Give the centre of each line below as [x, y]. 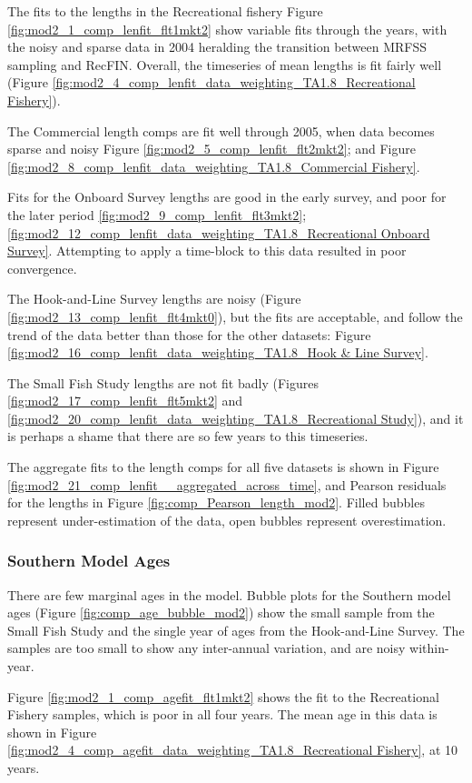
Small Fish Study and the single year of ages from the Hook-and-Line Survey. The [236, 630]
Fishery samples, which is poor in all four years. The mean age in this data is [222, 714]
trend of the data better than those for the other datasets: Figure [189, 334]
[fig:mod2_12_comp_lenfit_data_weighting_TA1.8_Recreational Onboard [219, 232]
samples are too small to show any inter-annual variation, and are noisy [206, 648]
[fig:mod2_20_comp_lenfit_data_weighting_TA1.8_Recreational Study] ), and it [236, 418]
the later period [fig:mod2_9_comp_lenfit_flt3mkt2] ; [157, 214]
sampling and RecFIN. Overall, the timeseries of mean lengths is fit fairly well [225, 64]
